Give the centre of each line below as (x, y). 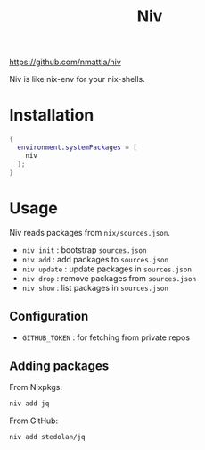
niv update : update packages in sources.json (107, 269)
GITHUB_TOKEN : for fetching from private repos (106, 337)
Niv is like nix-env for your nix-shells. (77, 79)
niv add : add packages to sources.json (95, 260)
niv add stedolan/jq (48, 437)
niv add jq (29, 404)
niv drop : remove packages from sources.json (109, 279)
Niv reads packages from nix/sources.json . (90, 233)
